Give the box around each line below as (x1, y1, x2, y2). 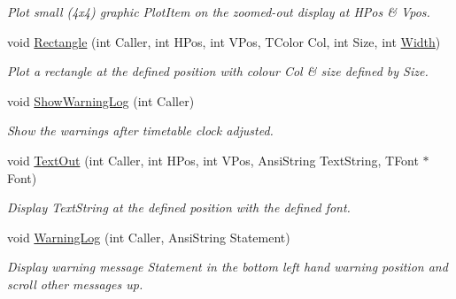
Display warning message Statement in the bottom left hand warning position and (7, 257, 448, 276)
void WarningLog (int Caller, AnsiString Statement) (7, 227, 290, 246)
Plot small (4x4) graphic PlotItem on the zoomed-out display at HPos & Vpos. (7, 3, 430, 20)
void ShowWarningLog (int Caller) (7, 91, 195, 110)
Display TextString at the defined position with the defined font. (7, 198, 351, 217)
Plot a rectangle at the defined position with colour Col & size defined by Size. (7, 62, 429, 80)
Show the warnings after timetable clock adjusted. (7, 121, 274, 140)
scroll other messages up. (7, 274, 143, 293)
